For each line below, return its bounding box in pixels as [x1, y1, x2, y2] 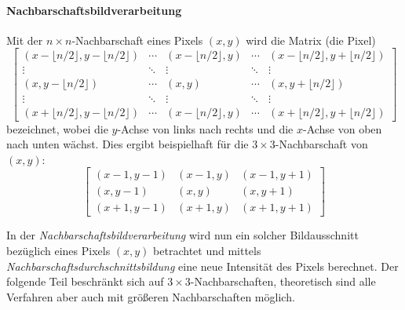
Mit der [6, 31, 43, 48]
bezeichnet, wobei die [6, 120, 108, 137]
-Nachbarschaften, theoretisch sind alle [190, 273, 376, 290]
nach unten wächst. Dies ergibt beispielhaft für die [6, 136, 249, 152]
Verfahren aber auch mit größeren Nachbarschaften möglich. [6, 288, 295, 305]
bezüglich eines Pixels [6, 243, 111, 259]
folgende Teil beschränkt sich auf [6, 273, 164, 290]
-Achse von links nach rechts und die [117, 120, 294, 137]
